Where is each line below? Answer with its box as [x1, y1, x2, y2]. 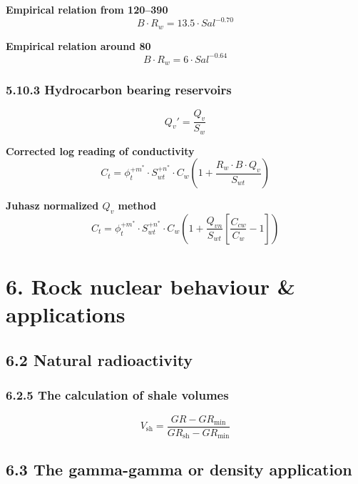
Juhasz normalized [6, 198, 99, 213]
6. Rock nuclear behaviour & [6, 272, 295, 301]
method [118, 198, 156, 213]
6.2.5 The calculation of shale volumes [6, 386, 229, 404]
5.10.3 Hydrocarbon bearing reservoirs [6, 81, 232, 99]
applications [6, 300, 126, 329]
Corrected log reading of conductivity [6, 143, 195, 158]
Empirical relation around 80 [6, 38, 151, 53]
